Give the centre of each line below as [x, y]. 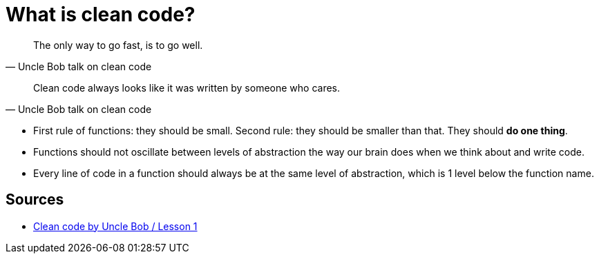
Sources [35, 200]
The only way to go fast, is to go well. [118, 45]
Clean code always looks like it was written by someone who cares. [187, 87]
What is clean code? [101, 14]
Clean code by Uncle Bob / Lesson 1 [115, 226]
